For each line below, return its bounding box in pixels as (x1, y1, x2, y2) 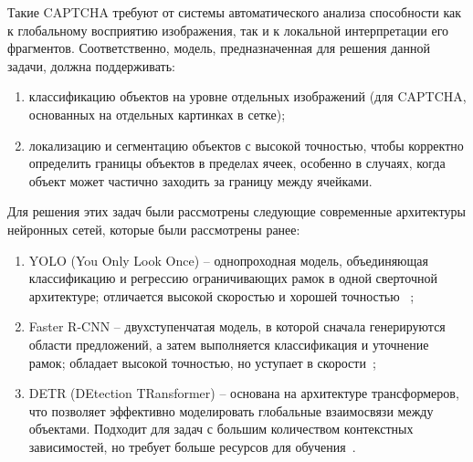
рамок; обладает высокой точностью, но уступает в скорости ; (28, 352, 376, 372)
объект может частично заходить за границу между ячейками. (28, 171, 373, 190)
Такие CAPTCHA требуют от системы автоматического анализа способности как (7, 3, 462, 21)
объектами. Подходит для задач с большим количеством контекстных (28, 419, 414, 438)
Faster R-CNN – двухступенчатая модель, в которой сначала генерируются (28, 317, 446, 336)
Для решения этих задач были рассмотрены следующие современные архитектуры (7, 202, 466, 221)
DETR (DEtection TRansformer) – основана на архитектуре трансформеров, (28, 383, 459, 403)
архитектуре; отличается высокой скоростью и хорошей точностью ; (28, 286, 415, 305)
